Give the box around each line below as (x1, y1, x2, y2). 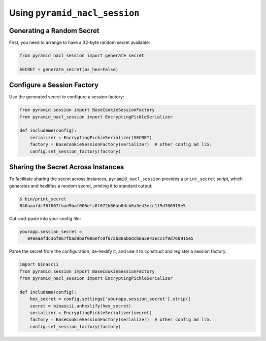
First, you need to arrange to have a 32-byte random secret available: (9, 39, 150, 45)
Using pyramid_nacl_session (9, 7, 140, 18)
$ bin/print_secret (19, 196, 66, 202)
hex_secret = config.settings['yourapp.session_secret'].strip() (30, 296, 191, 302)
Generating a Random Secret (9, 26, 100, 35)
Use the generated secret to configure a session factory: (9, 94, 124, 100)
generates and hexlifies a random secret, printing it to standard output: (9, 183, 153, 189)
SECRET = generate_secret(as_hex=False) (19, 67, 118, 72)
